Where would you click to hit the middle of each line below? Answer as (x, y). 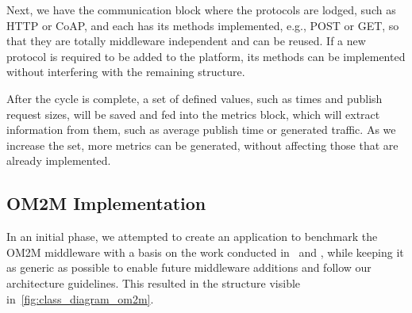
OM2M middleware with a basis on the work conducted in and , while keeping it (205, 252)
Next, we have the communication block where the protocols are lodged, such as (201, 10)
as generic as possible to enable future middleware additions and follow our (189, 267)
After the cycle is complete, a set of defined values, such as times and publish (194, 98)
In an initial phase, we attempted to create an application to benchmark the (192, 237)
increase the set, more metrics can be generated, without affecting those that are (202, 145)
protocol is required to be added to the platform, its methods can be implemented (206, 56)
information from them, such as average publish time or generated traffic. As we (201, 130)
